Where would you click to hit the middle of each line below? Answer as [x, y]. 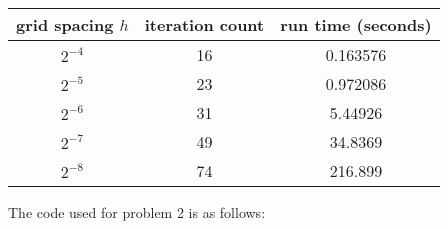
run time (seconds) [356, 24]
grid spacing [65, 24]
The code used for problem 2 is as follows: [137, 212]
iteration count [204, 24]
